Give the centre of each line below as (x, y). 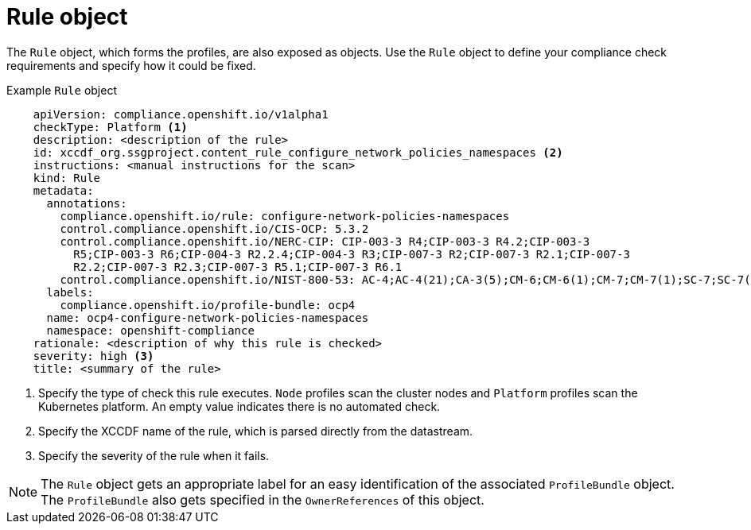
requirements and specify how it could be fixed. (131, 65)
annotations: (87, 203)
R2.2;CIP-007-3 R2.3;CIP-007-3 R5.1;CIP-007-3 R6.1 (238, 267)
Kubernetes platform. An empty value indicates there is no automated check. (239, 406)
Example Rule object (62, 90)
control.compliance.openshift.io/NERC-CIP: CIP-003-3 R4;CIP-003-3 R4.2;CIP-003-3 (325, 241)
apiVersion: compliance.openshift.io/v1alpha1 (181, 114)
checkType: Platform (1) (110, 127)
